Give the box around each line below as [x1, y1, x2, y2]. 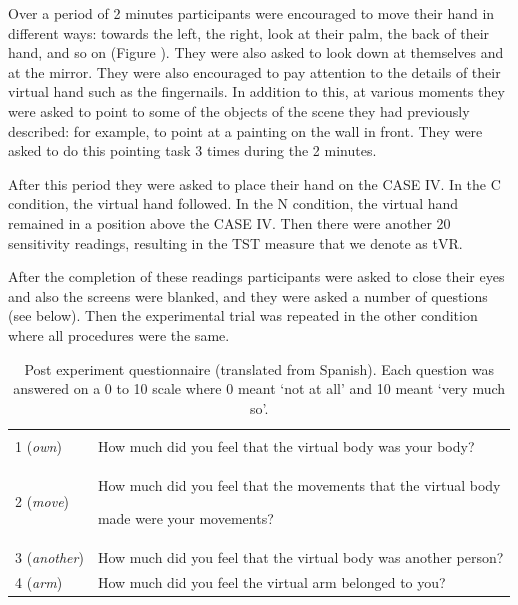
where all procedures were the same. [8, 324, 230, 345]
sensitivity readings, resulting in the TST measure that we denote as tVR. [8, 232, 463, 253]
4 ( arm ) [15, 571, 63, 592]
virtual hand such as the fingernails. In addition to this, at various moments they [8, 81, 505, 102]
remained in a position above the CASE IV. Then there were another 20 [8, 212, 451, 233]
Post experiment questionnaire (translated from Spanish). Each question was [24, 358, 495, 379]
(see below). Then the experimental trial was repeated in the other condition [8, 305, 478, 326]
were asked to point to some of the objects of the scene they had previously [8, 100, 470, 121]
